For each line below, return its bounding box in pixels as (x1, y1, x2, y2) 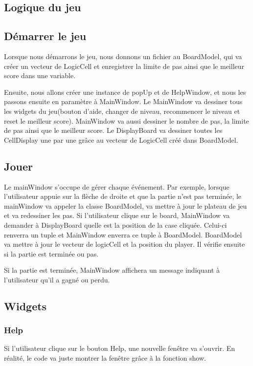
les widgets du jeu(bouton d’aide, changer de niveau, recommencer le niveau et (4, 106, 240, 116)
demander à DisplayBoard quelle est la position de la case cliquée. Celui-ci (4, 219, 227, 230)
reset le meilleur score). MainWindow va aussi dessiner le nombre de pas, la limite (4, 115, 249, 126)
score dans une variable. (4, 70, 76, 81)
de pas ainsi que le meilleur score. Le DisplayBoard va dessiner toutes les (4, 125, 223, 135)
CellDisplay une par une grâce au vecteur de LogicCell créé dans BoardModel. (4, 134, 238, 145)
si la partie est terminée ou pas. (4, 248, 99, 258)
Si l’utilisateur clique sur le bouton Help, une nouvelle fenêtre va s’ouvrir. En (4, 343, 235, 353)
